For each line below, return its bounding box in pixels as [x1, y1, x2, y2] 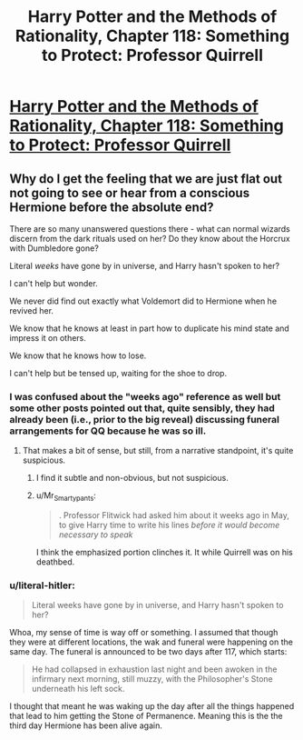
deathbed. [35, 556, 75, 567]
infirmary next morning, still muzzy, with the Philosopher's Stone [31, 674, 274, 685]
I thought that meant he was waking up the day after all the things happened [9, 701, 295, 712]
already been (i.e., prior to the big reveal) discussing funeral [9, 413, 279, 425]
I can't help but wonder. [9, 278, 98, 288]
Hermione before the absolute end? [9, 199, 214, 215]
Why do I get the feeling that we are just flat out [9, 171, 283, 186]
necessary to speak [58, 529, 133, 540]
